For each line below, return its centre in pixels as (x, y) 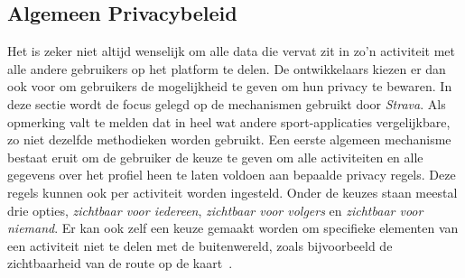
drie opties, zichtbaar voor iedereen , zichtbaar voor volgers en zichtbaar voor (215, 210)
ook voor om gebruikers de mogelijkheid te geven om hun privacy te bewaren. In (230, 86)
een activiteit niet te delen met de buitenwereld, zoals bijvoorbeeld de (200, 245)
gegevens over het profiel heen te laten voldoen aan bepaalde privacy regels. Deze (232, 175)
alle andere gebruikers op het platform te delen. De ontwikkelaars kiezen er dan (227, 68)
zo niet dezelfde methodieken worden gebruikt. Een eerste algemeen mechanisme (229, 139)
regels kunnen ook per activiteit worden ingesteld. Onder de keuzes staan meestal (232, 192)
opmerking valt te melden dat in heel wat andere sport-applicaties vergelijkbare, (229, 121)
